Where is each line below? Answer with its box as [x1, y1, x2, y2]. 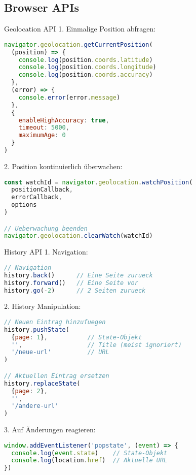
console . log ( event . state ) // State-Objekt [11, 449, 168, 457]
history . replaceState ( [4, 379, 81, 387]
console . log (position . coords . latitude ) [18, 56, 153, 64]
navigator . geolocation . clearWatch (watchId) [4, 232, 153, 240]
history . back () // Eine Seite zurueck [4, 271, 153, 279]
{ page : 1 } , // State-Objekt [11, 333, 142, 341]
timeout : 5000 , [18, 124, 69, 132]
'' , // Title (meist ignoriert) [11, 341, 182, 349]
